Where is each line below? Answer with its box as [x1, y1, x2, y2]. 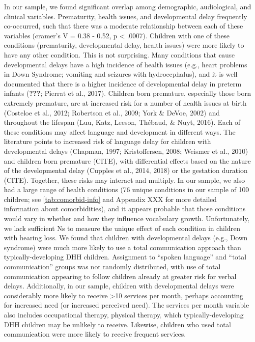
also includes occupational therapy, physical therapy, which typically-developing [4, 310, 244, 319]
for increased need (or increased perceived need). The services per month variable [4, 300, 249, 310]
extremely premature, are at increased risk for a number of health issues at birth [4, 97, 247, 108]
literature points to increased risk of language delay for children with [4, 136, 211, 146]
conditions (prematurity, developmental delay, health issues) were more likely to [4, 40, 244, 50]
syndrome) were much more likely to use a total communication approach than [4, 242, 241, 252]
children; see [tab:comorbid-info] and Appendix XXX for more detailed [4, 194, 217, 204]
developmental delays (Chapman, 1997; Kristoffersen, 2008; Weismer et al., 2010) [4, 145, 248, 156]
